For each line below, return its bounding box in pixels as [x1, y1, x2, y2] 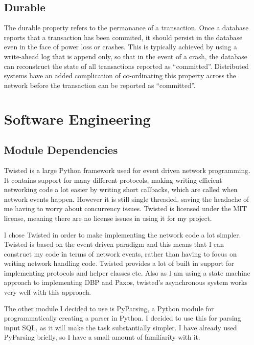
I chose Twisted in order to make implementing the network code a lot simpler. [4, 229, 241, 239]
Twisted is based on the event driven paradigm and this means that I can [4, 239, 224, 249]
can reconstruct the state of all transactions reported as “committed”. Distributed [4, 61, 249, 71]
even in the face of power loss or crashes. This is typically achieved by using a [4, 42, 237, 52]
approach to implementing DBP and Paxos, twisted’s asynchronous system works [4, 277, 248, 287]
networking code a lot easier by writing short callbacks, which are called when [4, 184, 238, 194]
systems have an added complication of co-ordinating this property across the [4, 70, 236, 81]
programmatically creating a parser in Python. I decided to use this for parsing [4, 313, 241, 323]
